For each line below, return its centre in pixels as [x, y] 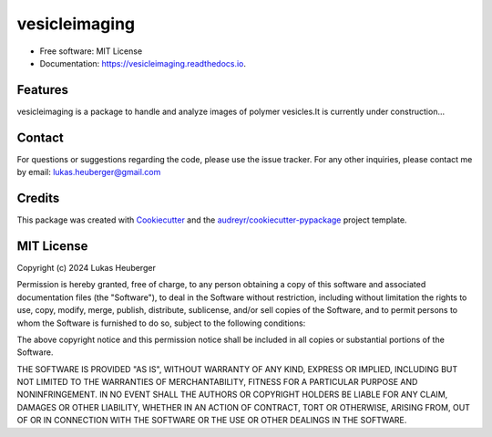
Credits [38, 198]
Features [42, 90]
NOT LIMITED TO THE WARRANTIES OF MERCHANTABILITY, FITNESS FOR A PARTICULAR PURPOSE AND [217, 382]
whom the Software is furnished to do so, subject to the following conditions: [161, 323]
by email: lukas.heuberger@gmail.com [89, 172]
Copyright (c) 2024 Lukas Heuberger [87, 267]
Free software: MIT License [91, 51]
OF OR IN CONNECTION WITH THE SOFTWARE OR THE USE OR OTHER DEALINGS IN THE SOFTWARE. [212, 421]
